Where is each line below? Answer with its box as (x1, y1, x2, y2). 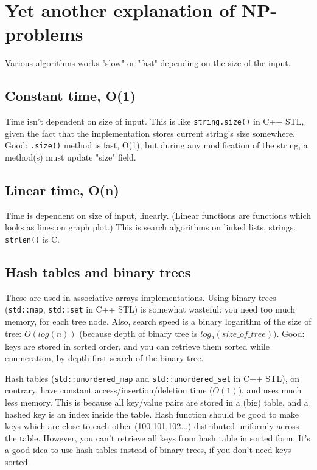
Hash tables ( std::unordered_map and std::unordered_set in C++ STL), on (5, 372, 300, 384)
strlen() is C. (5, 233, 60, 245)
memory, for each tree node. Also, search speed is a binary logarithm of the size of (5, 315, 312, 328)
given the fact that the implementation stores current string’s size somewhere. (5, 126, 295, 139)
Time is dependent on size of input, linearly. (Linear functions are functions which (5, 209, 312, 221)
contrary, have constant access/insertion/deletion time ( (5, 384, 213, 396)
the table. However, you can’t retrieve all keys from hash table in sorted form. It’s (5, 431, 310, 444)
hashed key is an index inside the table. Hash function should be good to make (5, 407, 299, 420)
